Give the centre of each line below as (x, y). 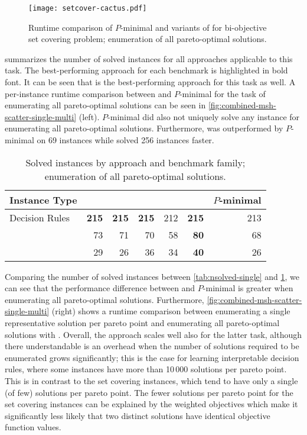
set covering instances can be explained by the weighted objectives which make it (151, 404)
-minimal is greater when (248, 288)
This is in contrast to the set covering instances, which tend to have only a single (151, 380)
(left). (89, 116)
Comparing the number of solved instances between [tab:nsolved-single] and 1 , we (152, 276)
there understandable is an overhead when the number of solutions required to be (152, 346)
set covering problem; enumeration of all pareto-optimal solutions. (148, 39)
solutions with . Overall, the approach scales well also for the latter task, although (153, 334)
